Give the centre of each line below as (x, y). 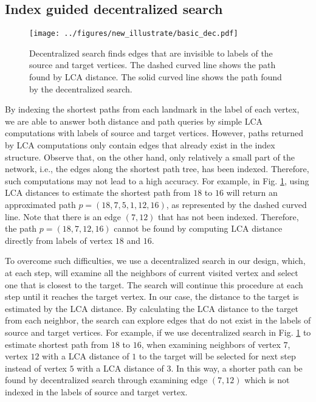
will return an (252, 192)
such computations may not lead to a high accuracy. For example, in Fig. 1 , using (157, 180)
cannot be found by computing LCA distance (198, 228)
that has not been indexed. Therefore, (228, 216)
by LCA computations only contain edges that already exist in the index (140, 145)
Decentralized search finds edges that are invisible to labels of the (151, 53)
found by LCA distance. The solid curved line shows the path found (156, 77)
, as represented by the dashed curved (236, 204)
